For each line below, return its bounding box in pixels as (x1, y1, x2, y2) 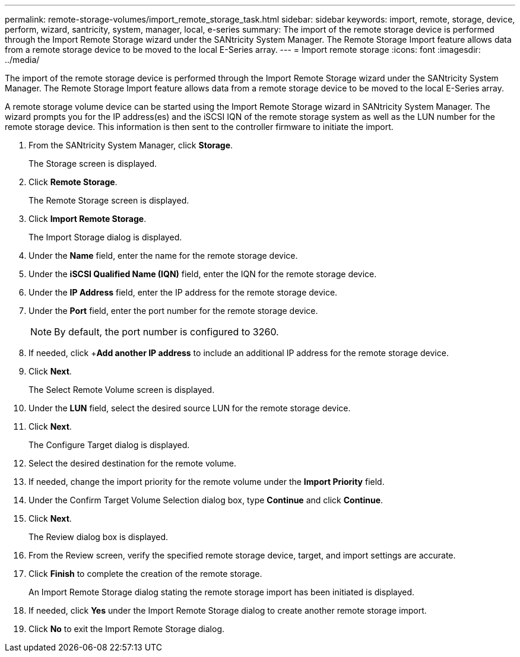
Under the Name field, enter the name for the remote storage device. (28, 250, 298, 261)
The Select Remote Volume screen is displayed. (28, 385, 215, 395)
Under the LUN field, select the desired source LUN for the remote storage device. (28, 403, 351, 413)
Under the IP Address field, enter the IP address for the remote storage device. (28, 287, 338, 297)
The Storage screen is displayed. (28, 158, 157, 169)
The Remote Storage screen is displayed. (28, 195, 189, 205)
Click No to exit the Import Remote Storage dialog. (28, 624, 225, 634)
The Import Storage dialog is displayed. (28, 232, 182, 242)
